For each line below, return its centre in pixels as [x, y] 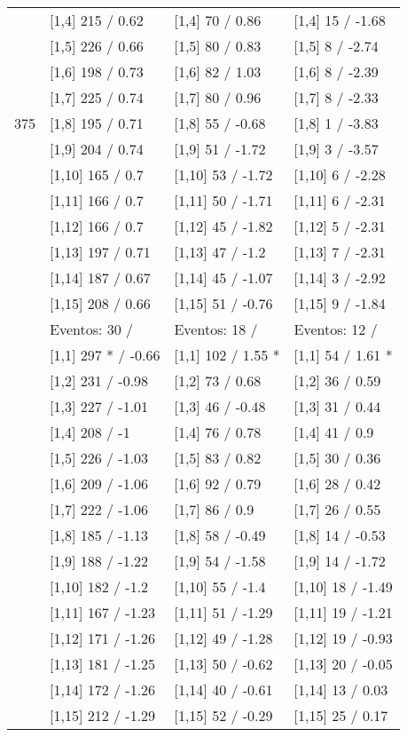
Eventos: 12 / [336, 329]
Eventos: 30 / [92, 329]
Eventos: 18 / [216, 329]
